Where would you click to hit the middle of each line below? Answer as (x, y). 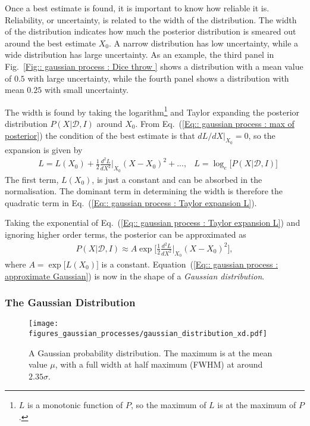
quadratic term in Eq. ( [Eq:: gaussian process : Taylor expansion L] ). (131, 202)
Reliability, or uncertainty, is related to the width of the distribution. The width (151, 19)
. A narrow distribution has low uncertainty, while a (203, 43)
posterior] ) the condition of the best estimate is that (100, 135)
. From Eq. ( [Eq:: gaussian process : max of (215, 123)
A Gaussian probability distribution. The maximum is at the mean (151, 352)
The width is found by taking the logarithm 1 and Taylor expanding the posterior (152, 111)
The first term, (32, 179)
